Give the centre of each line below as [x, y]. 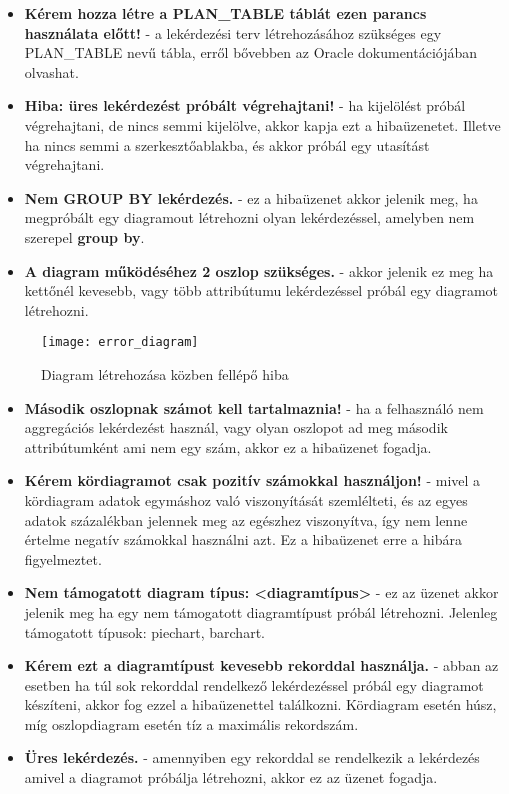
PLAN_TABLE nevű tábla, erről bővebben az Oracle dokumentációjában [251, 52]
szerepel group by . [84, 236]
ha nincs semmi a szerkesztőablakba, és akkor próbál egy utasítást [227, 144]
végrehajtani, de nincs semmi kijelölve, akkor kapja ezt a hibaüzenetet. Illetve [262, 124]
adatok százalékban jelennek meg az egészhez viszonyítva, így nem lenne [246, 519]
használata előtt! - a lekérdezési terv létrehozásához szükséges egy [233, 32]
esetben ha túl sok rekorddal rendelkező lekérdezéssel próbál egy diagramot [254, 684]
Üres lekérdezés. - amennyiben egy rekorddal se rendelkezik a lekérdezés [252, 757]
